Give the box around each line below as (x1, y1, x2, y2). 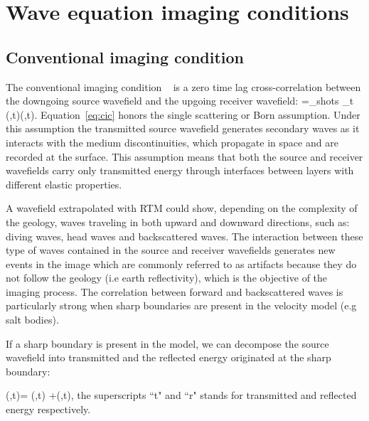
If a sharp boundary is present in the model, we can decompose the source (6, 336, 329, 351)
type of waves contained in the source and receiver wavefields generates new (6, 243, 336, 257)
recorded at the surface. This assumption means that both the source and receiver (6, 149, 363, 164)
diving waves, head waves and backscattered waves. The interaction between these (6, 228, 363, 243)
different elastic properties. (6, 176, 122, 191)
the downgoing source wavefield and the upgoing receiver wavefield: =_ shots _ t (6, 93, 354, 108)
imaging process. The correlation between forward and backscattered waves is (6, 284, 343, 299)
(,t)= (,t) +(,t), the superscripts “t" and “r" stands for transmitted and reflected (6, 388, 357, 403)
